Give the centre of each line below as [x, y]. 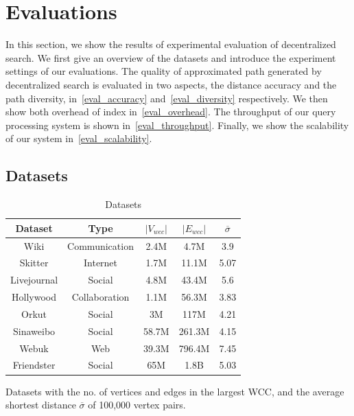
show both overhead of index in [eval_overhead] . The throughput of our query [171, 112]
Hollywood [34, 297]
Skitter [34, 263]
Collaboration [101, 297]
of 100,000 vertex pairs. [137, 405]
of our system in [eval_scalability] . [79, 138]
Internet [101, 263]
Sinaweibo [34, 331]
